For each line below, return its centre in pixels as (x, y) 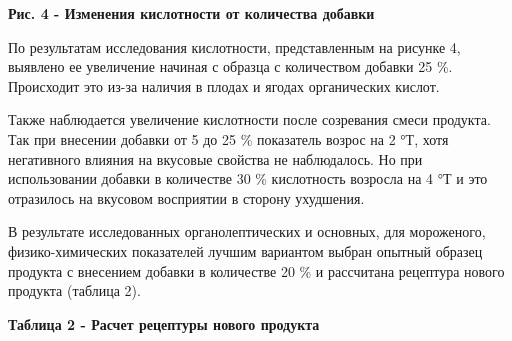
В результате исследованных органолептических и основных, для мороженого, (247, 231)
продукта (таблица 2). (74, 290)
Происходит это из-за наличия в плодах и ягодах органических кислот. (224, 85)
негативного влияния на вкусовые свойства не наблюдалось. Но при (215, 158)
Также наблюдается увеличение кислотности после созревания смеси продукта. (249, 119)
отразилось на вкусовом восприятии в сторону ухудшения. (186, 197)
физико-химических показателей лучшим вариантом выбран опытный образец (245, 250)
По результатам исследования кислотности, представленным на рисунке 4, (234, 46)
